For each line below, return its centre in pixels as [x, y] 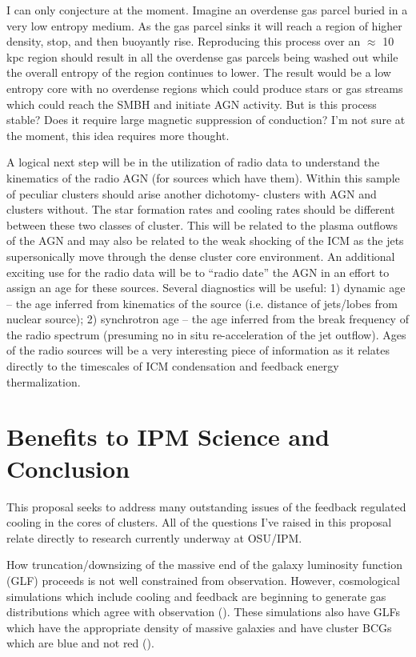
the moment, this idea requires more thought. [118, 135]
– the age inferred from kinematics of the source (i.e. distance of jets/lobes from [202, 303]
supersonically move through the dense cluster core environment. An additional [201, 256]
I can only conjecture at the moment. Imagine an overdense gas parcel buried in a [207, 10]
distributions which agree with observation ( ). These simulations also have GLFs [203, 612]
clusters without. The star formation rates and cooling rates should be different [201, 209]
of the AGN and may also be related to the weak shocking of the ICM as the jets [205, 240]
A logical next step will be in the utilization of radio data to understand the [193, 162]
